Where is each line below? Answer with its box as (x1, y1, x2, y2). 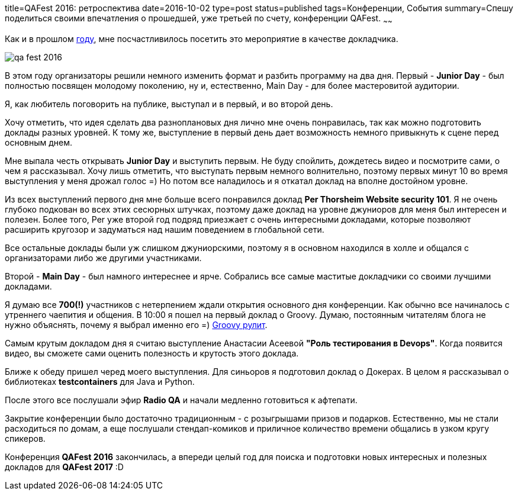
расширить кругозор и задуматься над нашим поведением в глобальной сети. (5, 224, 324, 234)
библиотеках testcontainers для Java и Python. (5, 376, 195, 387)
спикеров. (5, 433, 46, 443)
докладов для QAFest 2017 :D (5, 461, 124, 472)
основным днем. (5, 137, 72, 147)
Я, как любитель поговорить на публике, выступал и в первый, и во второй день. (5, 98, 333, 109)
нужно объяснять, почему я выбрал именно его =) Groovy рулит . (5, 319, 268, 330)
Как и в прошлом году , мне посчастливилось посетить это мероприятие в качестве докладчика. (5, 33, 398, 44)
